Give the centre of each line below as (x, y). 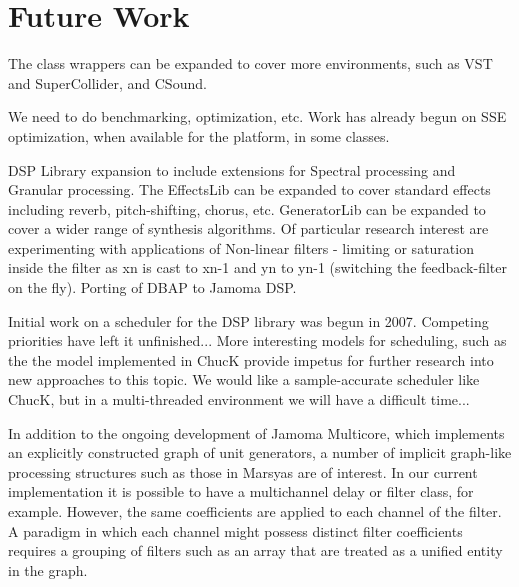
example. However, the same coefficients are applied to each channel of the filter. (255, 511)
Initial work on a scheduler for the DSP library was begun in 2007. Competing (248, 320)
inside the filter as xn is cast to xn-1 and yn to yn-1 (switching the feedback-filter (258, 267)
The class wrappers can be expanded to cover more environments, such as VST (250, 63)
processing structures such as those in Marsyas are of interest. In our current (243, 471)
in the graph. (48, 569)
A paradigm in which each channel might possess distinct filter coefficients (235, 530)
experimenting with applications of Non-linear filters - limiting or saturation (241, 247)
